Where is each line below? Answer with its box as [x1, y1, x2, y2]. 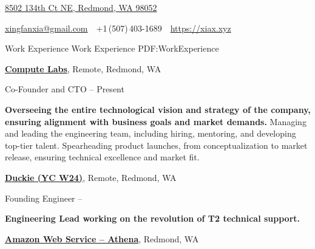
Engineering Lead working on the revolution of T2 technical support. [5, 212, 300, 225]
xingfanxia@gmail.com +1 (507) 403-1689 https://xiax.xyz [5, 21, 231, 34]
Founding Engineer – [5, 191, 83, 204]
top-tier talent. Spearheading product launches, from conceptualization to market [5, 138, 308, 151]
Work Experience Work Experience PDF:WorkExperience [5, 42, 219, 55]
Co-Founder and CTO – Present [5, 83, 124, 95]
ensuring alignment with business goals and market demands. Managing [5, 115, 307, 128]
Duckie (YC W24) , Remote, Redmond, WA [5, 171, 177, 183]
